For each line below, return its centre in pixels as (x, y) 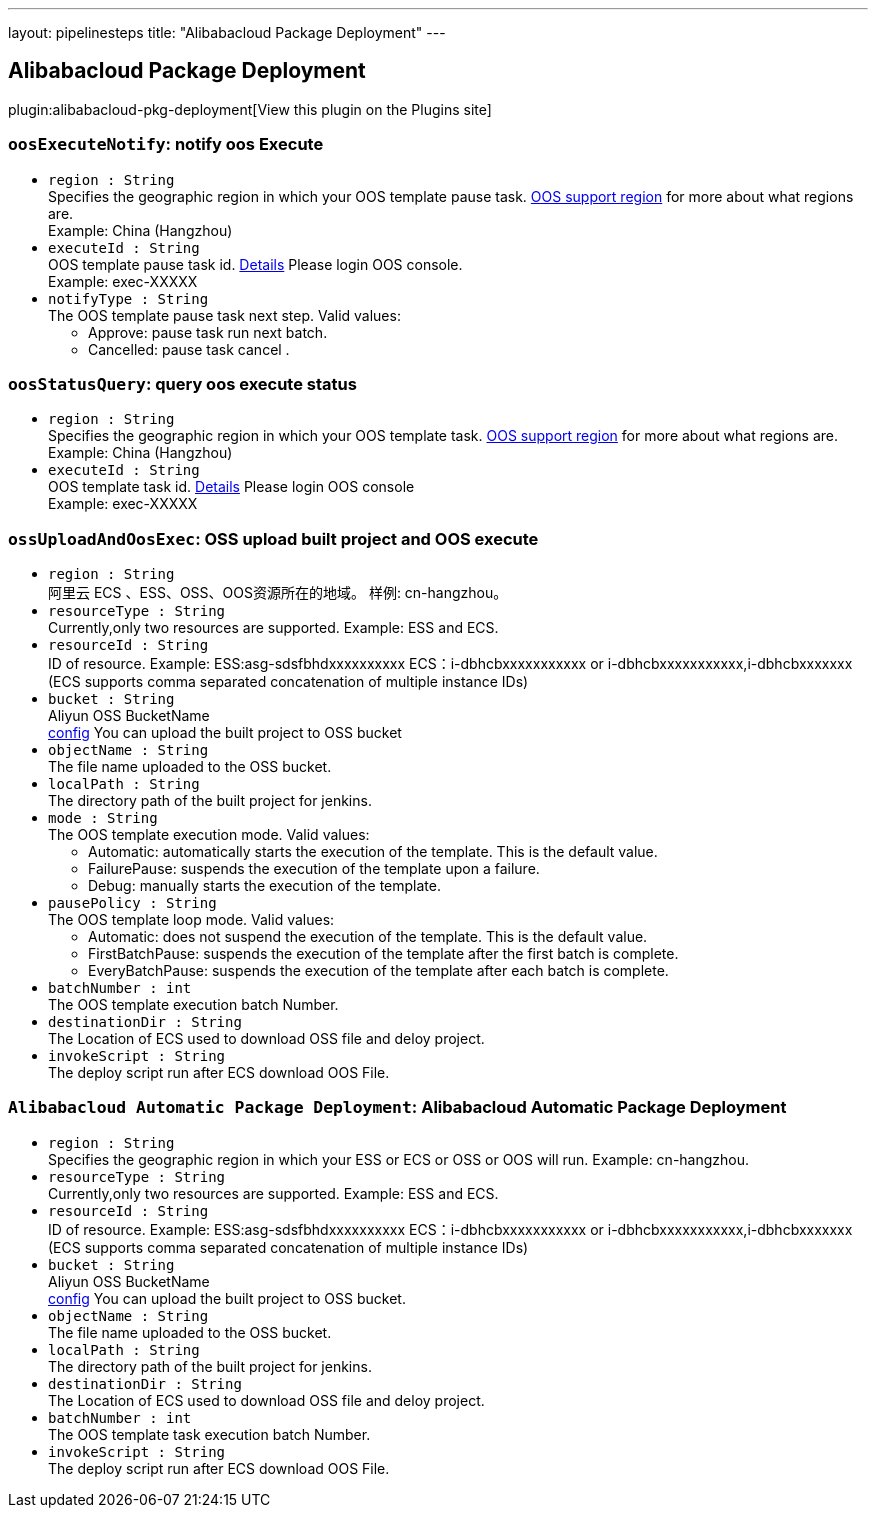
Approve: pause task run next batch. (208, 332)
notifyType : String (128, 298)
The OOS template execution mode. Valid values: (209, 835)
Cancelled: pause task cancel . (189, 349)
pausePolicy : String (132, 903)
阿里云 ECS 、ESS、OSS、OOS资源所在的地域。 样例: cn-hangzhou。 (278, 593)
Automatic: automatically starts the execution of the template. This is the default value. (373, 852)
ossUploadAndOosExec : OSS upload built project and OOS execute (273, 538)
